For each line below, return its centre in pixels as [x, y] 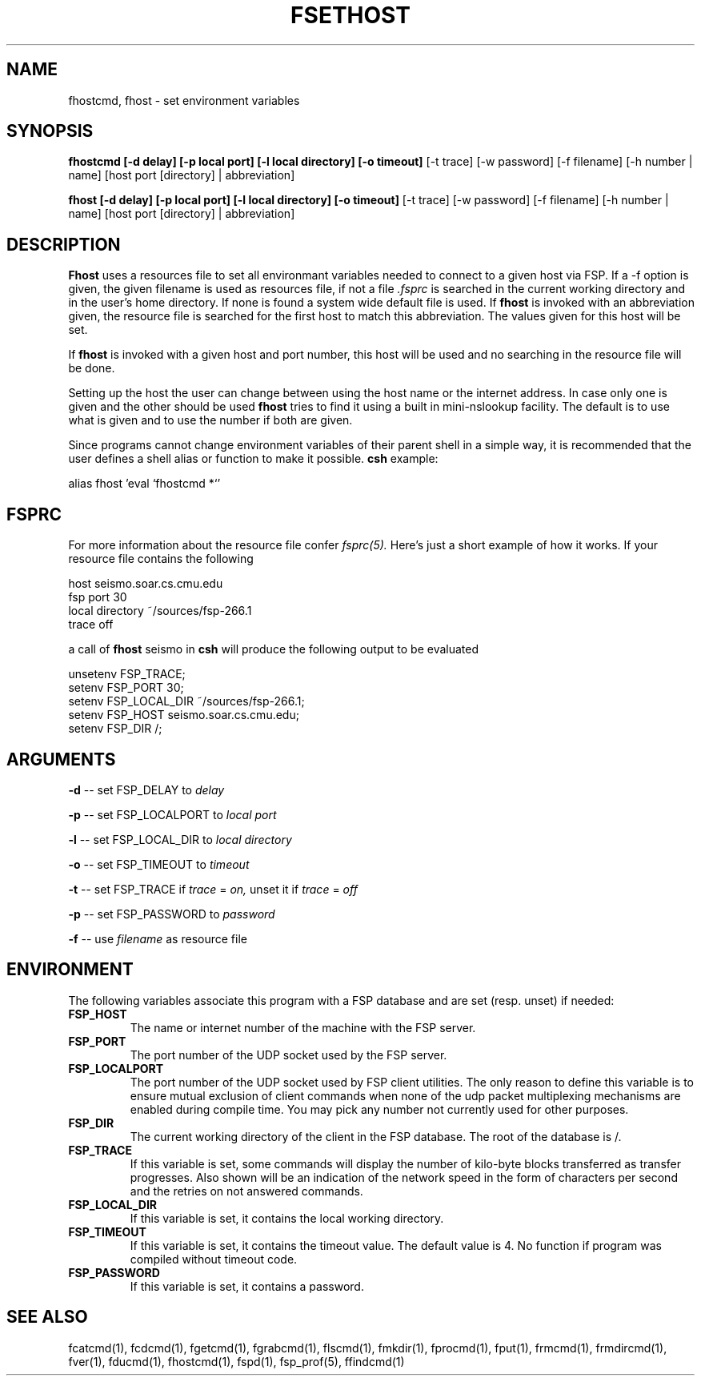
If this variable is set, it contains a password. [247, 1286]
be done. [92, 368]
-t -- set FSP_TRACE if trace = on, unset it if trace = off [213, 889]
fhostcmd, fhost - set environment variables [184, 100]
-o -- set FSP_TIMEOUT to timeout [159, 864]
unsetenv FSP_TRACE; [127, 674]
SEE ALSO [47, 1317]
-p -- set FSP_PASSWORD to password [172, 914]
